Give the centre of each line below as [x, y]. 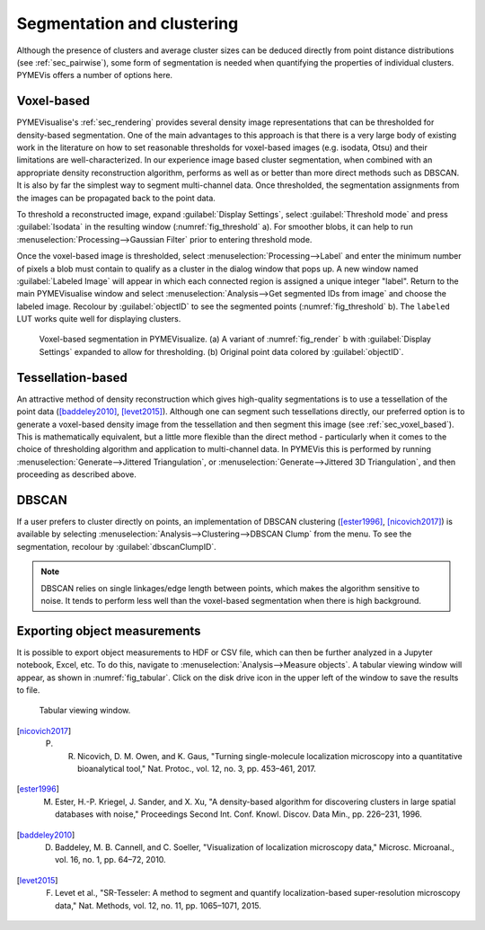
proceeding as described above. [76, 474]
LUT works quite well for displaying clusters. [99, 319]
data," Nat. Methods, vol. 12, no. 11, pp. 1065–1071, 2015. [159, 905]
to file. [28, 690]
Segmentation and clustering [128, 23]
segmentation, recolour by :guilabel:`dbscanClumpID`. [117, 546]
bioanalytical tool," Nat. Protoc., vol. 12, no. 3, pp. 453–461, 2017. [197, 769]
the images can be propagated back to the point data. [116, 198]
